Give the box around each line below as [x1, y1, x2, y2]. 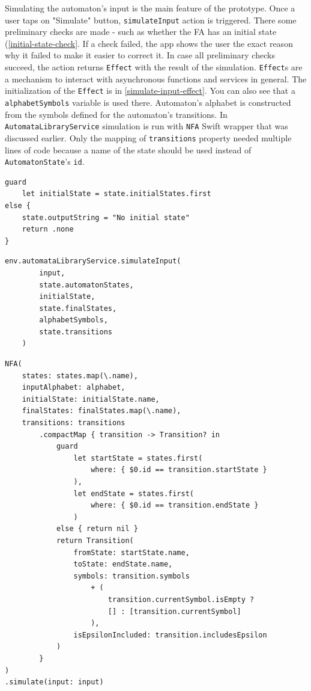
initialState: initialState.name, [22, 395, 160, 404]
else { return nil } [56, 524, 138, 533]
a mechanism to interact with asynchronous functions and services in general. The [5, 72, 307, 85]
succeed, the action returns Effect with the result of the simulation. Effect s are [5, 61, 303, 73]
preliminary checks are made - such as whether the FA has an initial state [5, 25, 277, 38]
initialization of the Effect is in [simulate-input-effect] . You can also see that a [5, 84, 295, 97]
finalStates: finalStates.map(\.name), [22, 407, 181, 416]
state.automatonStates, [39, 280, 134, 289]
